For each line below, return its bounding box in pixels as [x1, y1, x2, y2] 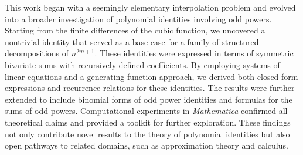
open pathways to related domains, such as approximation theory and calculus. [5, 139, 288, 151]
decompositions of [5, 47, 69, 59]
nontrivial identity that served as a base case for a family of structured [5, 35, 259, 48]
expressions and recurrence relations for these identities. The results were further [5, 82, 295, 94]
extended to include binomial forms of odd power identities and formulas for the [5, 93, 292, 105]
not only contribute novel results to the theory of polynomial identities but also [5, 127, 290, 140]
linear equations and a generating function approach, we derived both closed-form [5, 70, 298, 82]
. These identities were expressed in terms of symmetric [94, 47, 294, 59]
